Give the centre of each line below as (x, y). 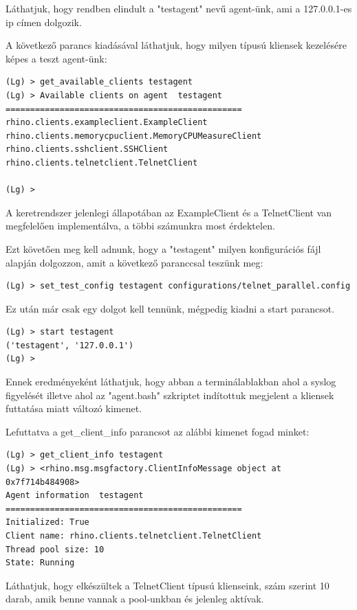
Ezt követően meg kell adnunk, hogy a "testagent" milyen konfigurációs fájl (163, 248)
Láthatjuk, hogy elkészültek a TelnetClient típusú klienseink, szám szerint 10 (167, 585)
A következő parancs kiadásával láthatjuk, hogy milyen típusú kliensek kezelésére (176, 45)
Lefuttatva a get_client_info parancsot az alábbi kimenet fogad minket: (158, 431)
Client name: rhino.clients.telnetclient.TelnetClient (134, 536)
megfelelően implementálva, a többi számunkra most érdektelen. (140, 226)
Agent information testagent (75, 496)
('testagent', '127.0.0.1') (70, 345)
